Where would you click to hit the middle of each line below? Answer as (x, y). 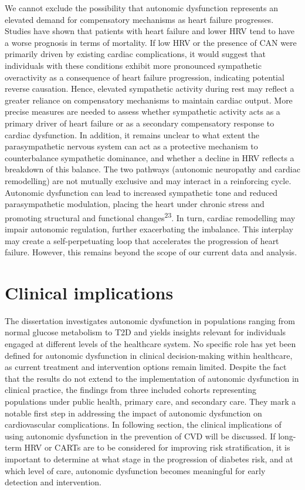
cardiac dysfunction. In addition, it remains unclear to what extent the (132, 134)
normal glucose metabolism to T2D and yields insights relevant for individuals (145, 332)
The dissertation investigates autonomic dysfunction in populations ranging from (150, 320)
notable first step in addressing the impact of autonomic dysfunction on (133, 413)
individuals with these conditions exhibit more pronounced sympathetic (133, 65)
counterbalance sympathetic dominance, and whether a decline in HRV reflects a (150, 157)
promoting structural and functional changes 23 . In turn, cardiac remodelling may (150, 216)
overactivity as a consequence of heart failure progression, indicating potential (145, 77)
